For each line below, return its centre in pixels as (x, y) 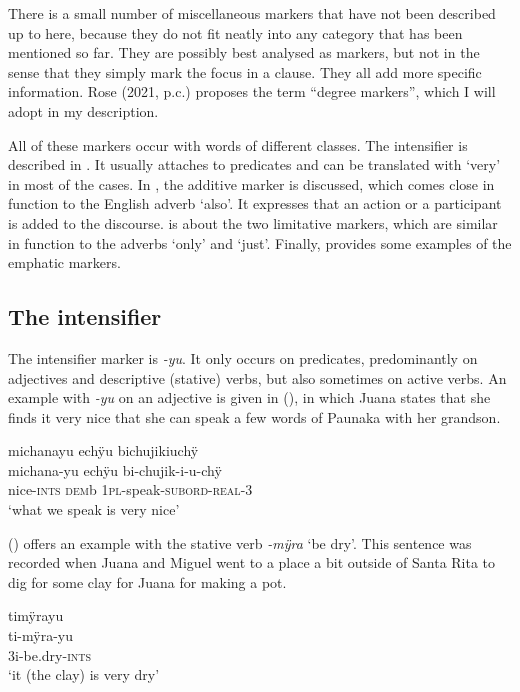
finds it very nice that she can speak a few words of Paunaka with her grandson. (254, 416)
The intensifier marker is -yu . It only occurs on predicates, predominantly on (243, 357)
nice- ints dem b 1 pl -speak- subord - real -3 (130, 489)
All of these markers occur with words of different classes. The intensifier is (238, 144)
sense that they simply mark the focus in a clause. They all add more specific (245, 71)
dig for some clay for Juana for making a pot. (147, 581)
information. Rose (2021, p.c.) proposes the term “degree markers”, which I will (252, 91)
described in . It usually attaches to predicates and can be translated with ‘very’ (254, 164)
